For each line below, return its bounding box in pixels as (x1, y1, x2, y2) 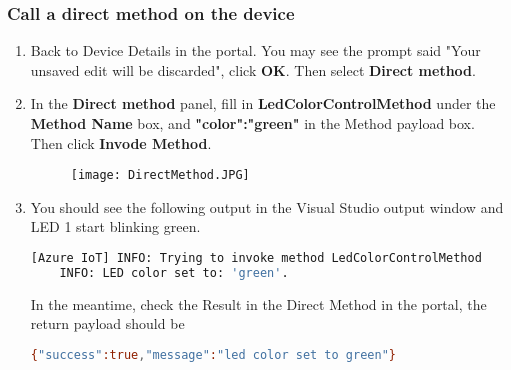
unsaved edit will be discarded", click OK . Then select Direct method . (30, 59, 476, 80)
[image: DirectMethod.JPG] (70, 168, 250, 183)
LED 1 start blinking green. (30, 216, 201, 237)
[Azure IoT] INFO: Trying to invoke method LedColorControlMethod (30, 251, 482, 266)
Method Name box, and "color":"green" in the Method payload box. (30, 113, 475, 133)
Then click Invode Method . (30, 132, 212, 153)
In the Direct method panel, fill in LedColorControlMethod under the (30, 93, 496, 114)
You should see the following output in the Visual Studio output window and (30, 196, 504, 217)
